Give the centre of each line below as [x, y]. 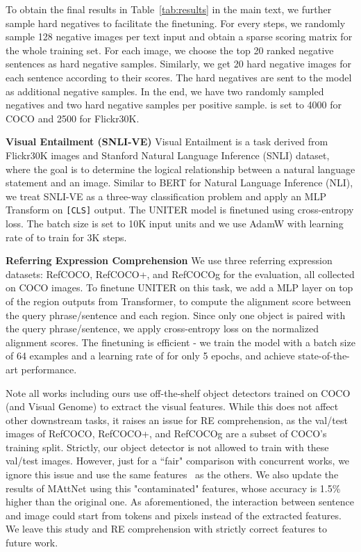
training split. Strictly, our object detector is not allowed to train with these [167, 447]
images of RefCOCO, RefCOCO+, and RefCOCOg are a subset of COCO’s [166, 433]
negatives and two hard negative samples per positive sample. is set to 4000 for [174, 105]
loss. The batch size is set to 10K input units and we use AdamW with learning [175, 223]
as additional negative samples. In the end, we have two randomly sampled [165, 91]
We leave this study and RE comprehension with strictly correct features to [166, 529]
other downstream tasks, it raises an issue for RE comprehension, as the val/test [177, 420]
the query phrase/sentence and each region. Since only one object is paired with [176, 315]
